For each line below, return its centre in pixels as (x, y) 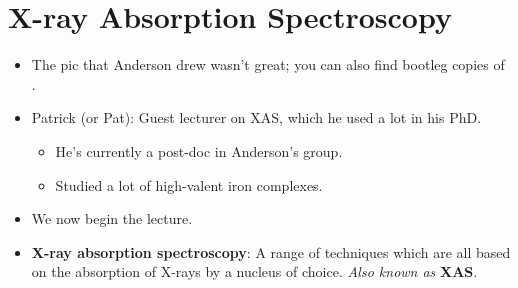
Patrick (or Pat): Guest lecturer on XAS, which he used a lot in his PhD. (256, 117)
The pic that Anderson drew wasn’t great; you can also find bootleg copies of (268, 64)
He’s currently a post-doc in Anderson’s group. (199, 150)
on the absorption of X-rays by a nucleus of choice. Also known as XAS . (254, 271)
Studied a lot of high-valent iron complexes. (189, 184)
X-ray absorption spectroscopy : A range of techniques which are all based (271, 251)
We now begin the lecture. (112, 218)
